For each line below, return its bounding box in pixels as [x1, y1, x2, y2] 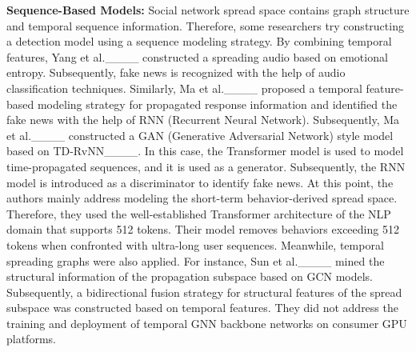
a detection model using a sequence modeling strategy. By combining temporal [6, 33, 392, 50]
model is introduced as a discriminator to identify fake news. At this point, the [6, 174, 394, 190]
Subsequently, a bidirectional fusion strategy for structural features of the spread [6, 283, 402, 300]
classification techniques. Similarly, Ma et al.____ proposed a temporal [6, 79, 362, 96]
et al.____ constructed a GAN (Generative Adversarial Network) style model [6, 126, 394, 143]
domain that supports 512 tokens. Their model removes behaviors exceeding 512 [6, 221, 399, 238]
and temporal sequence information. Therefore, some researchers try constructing [6, 17, 404, 34]
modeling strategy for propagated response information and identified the [37, 95, 398, 112]
